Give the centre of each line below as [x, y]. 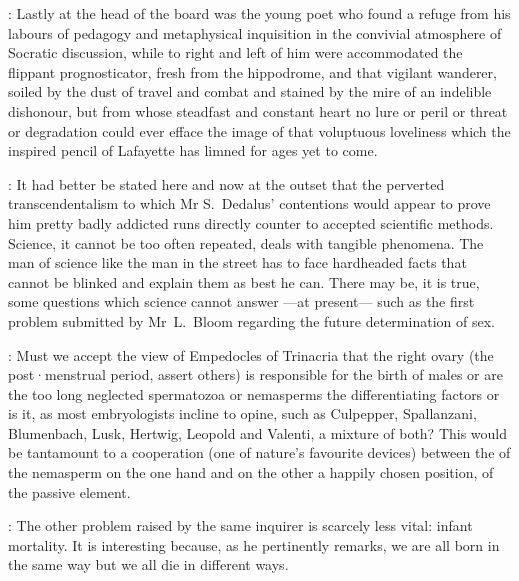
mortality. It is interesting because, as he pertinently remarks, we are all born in [254, 544]
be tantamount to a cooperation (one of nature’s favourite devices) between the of [259, 452]
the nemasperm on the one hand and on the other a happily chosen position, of [251, 472]
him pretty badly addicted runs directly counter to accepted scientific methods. [251, 222]
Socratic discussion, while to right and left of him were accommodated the [235, 52]
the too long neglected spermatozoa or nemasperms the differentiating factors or [254, 393]
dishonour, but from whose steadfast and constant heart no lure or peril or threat [258, 110]
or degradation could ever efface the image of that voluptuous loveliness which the [259, 130]
